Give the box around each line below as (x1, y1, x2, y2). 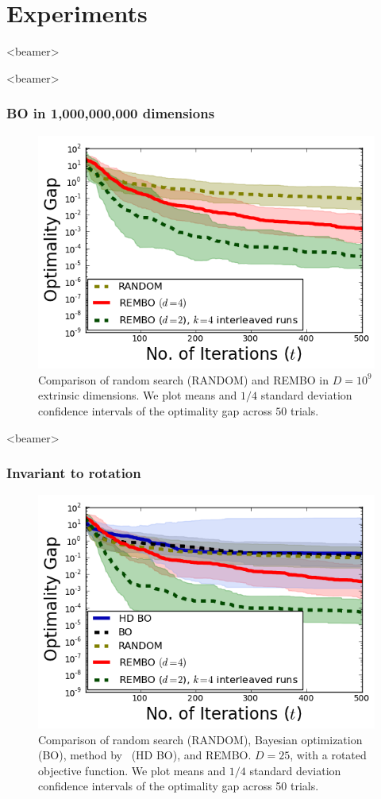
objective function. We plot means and (38, 762, 226, 778)
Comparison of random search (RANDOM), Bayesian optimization (38, 731, 363, 747)
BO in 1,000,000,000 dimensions (6, 103, 215, 123)
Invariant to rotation (6, 463, 141, 483)
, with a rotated (290, 747, 367, 763)
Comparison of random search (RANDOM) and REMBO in (38, 371, 329, 388)
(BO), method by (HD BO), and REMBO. (38, 747, 252, 763)
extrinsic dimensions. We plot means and (38, 387, 237, 403)
